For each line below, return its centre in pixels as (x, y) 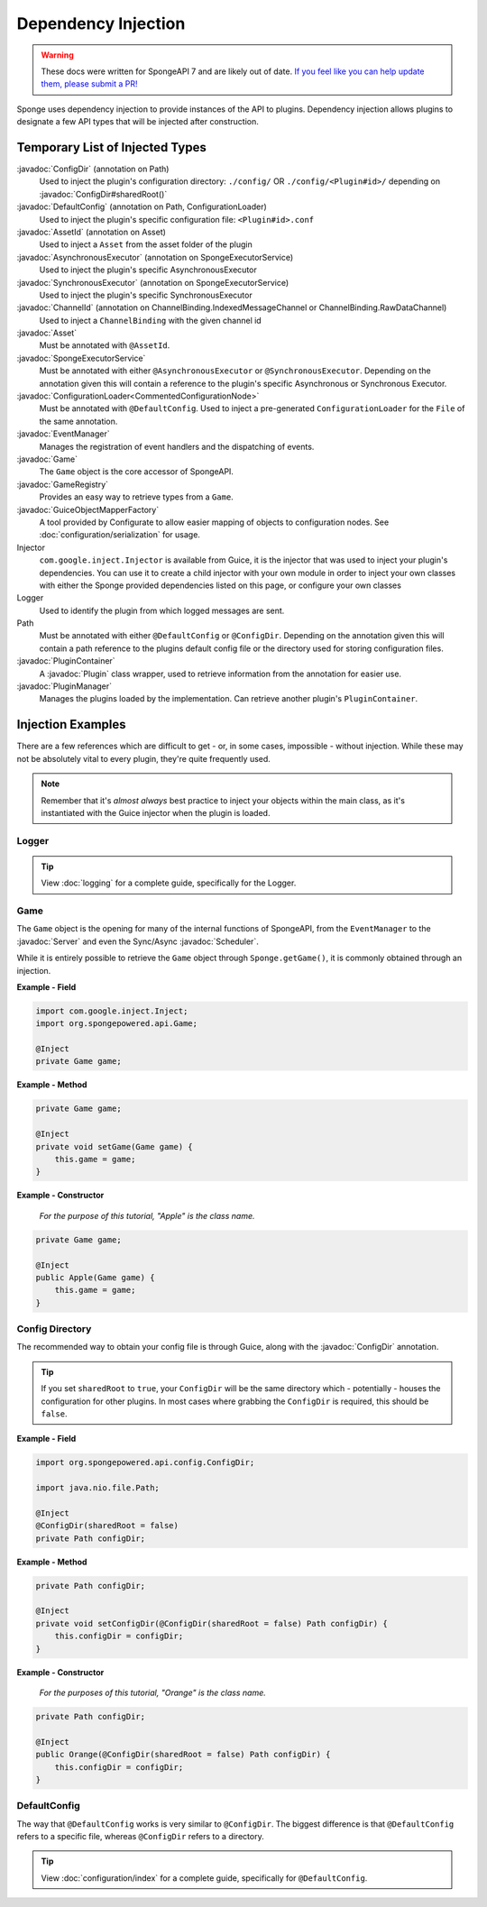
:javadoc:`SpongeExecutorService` (81, 358)
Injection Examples (71, 724)
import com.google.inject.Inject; (112, 1011)
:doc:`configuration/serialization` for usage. (119, 535)
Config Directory (54, 1329)
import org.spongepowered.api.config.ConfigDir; (145, 1462)
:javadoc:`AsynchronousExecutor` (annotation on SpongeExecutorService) (155, 257)
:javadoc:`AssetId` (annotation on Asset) (92, 232)
